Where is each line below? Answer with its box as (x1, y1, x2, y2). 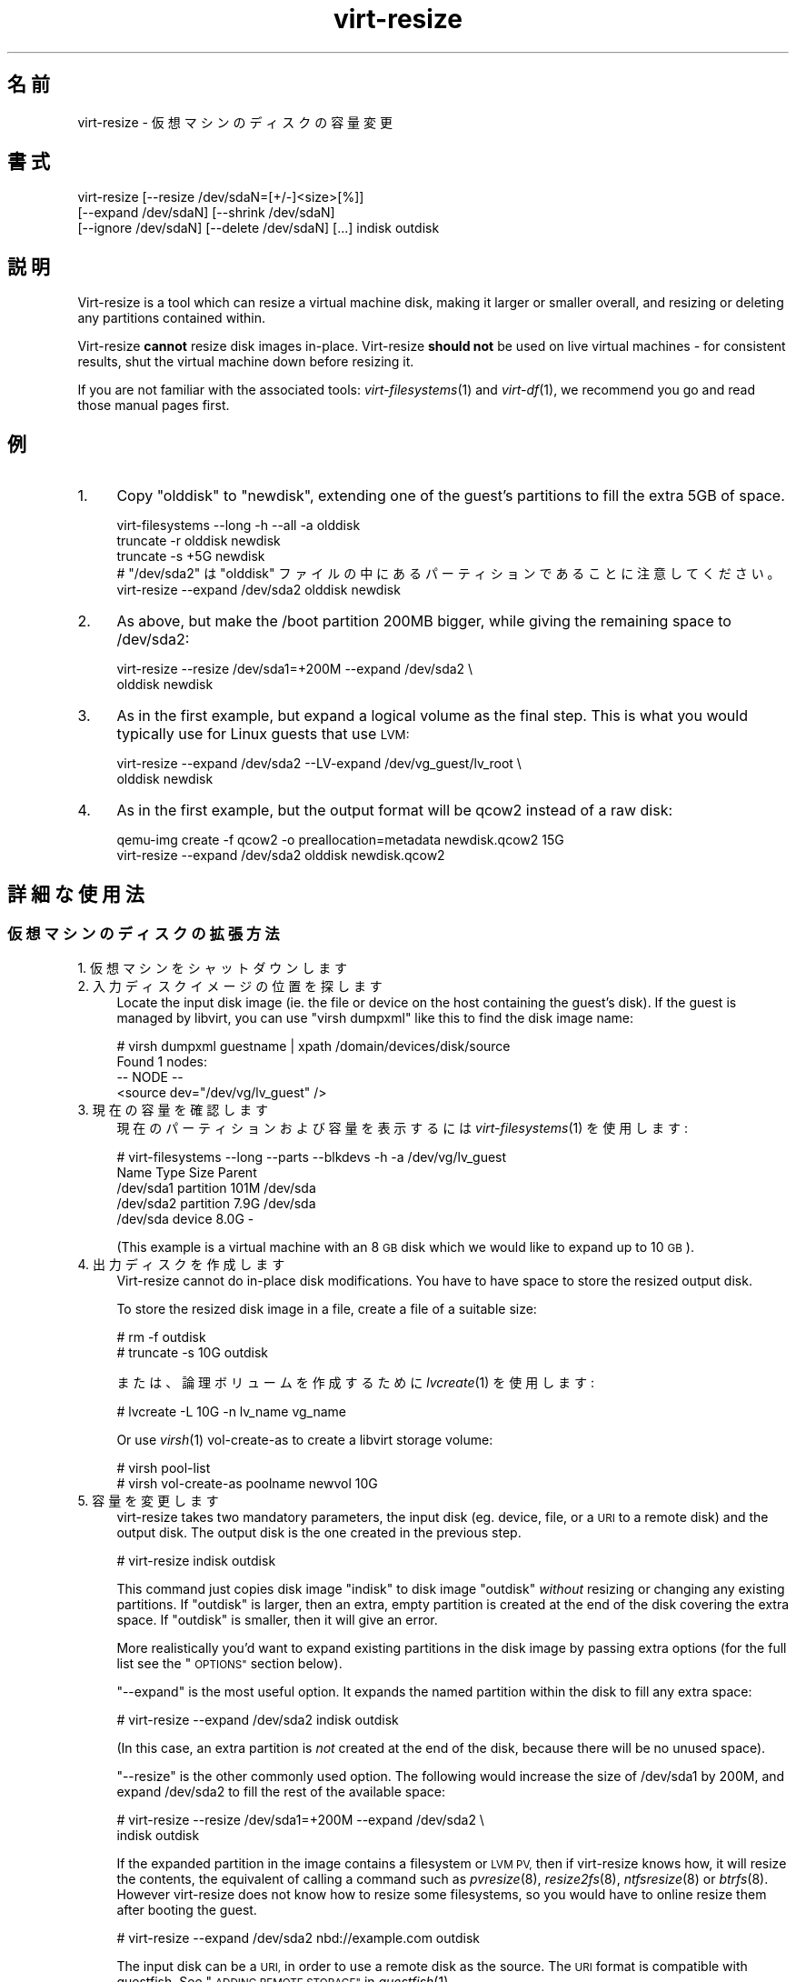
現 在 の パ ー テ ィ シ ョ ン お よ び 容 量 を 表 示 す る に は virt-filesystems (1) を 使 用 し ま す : (116, 1120, 688, 1136)
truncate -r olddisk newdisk (116, 533, 281, 549)
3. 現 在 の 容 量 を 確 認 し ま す (77, 1102, 269, 1118)
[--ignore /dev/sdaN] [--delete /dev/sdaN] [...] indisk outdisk (77, 220, 440, 236)
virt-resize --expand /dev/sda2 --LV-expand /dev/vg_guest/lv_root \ (116, 756, 522, 772)
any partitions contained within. (77, 310, 266, 326)
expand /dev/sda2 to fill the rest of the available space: (116, 1784, 445, 1800)
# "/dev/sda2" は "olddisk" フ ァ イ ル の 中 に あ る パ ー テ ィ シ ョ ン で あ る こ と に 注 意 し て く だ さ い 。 (116, 566, 781, 582)
